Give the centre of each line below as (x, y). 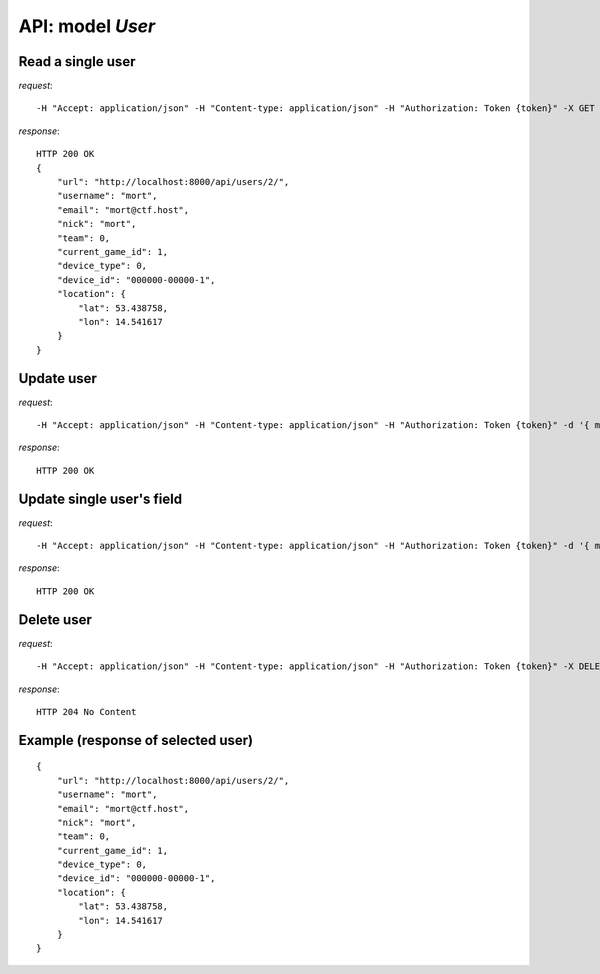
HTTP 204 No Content (86, 711)
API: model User (87, 26)
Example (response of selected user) (136, 740)
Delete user (55, 619)
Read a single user (77, 61)
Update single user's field (100, 498)
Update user (57, 378)
